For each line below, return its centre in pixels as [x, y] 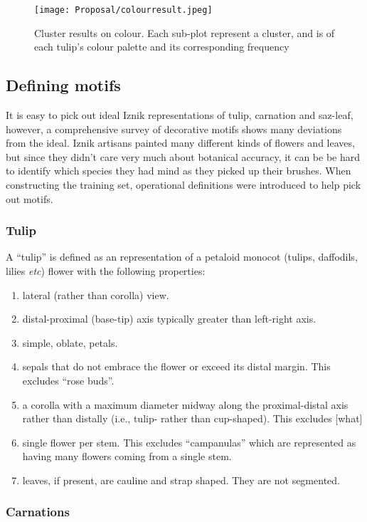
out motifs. [30, 198]
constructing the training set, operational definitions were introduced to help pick [183, 185]
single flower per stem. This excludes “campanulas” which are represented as [189, 442]
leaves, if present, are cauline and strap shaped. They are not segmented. [181, 480]
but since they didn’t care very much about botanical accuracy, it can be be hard [183, 156]
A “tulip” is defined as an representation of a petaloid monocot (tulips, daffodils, [182, 257]
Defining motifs [63, 85]
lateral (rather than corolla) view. [96, 294]
